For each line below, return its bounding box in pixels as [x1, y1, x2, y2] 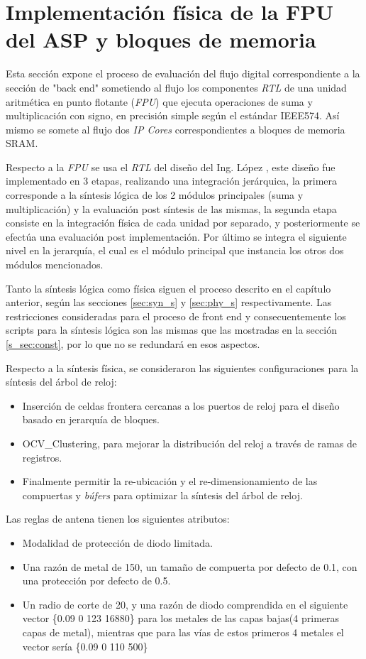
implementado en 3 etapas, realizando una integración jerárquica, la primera [6, 173, 337, 188]
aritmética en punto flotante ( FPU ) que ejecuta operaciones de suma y [6, 94, 313, 109]
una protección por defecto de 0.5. [22, 573, 171, 588]
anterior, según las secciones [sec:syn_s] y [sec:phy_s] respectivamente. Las [6, 295, 332, 310]
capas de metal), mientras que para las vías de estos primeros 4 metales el [22, 624, 344, 639]
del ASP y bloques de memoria [6, 25, 316, 54]
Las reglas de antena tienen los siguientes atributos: [6, 511, 230, 526]
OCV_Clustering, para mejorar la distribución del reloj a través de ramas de [22, 435, 357, 450]
